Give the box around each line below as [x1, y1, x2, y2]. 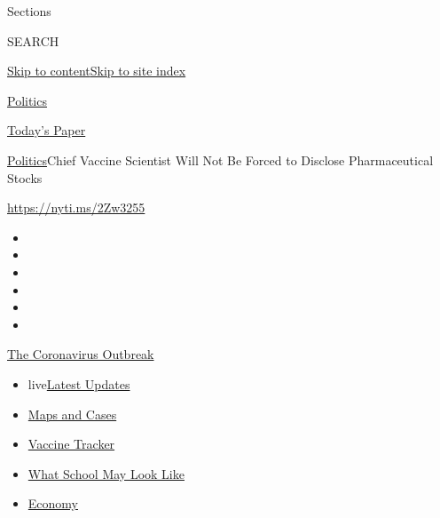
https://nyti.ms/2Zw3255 [7, 198, 145, 217]
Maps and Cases [27, 404, 117, 423]
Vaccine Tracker [27, 434, 115, 453]
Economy [27, 494, 78, 513]
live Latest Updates [27, 374, 130, 393]
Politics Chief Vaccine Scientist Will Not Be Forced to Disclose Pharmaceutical [7, 150, 434, 169]
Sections [7, 2, 51, 20]
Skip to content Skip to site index [7, 61, 186, 80]
